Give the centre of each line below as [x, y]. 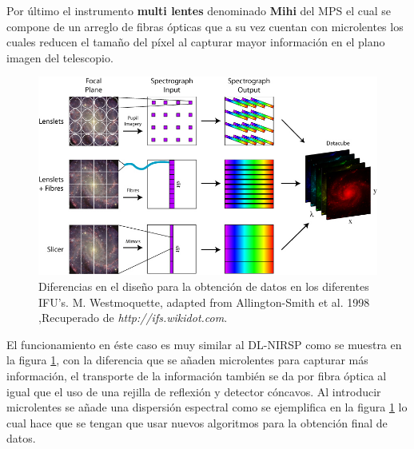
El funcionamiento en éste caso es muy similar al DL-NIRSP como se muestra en [204, 344]
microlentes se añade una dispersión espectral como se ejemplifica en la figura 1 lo [207, 407]
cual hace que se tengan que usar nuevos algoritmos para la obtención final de [197, 422]
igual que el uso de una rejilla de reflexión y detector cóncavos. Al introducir [194, 391]
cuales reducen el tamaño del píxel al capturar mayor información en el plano [196, 42]
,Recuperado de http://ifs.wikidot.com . [133, 318]
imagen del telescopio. [60, 57]
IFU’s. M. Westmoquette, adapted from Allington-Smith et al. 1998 [204, 302]
